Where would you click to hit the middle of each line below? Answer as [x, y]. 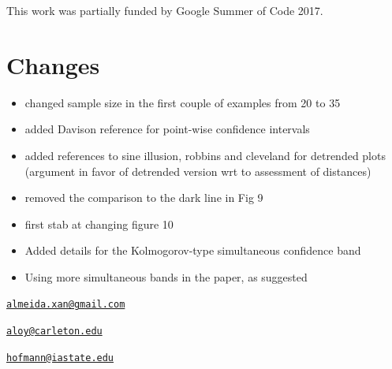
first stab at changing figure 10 [99, 224]
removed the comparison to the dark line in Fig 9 [144, 198]
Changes [53, 64]
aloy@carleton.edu [54, 332]
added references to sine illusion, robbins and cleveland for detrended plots [205, 155]
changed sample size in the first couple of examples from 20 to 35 [183, 102]
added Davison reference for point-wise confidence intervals [167, 129]
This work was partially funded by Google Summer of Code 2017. [165, 10]
